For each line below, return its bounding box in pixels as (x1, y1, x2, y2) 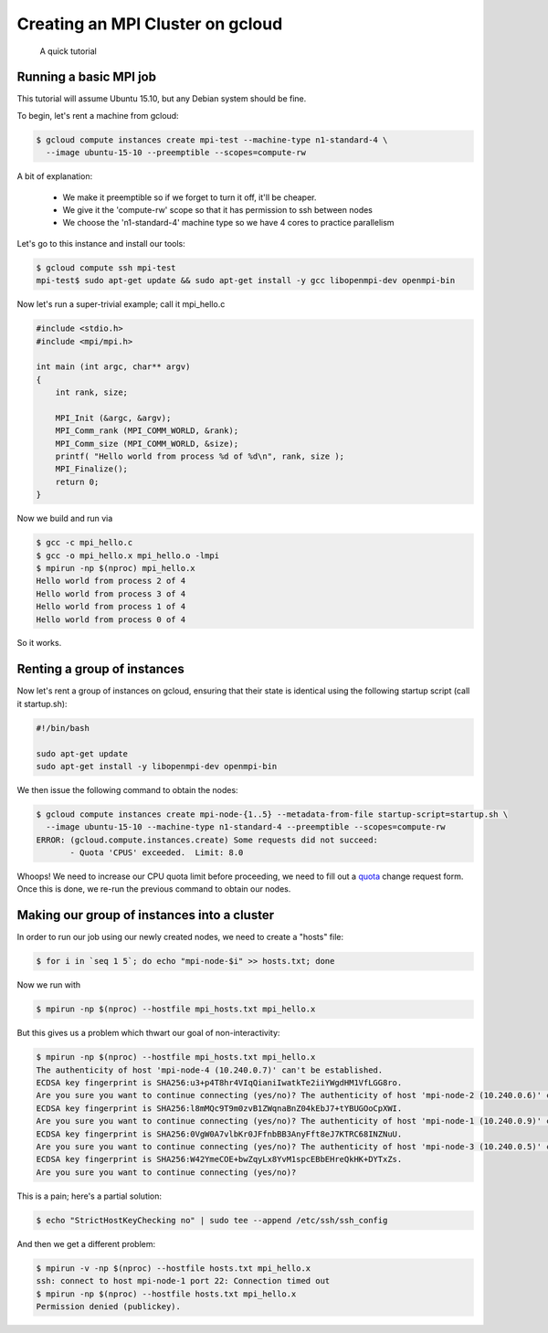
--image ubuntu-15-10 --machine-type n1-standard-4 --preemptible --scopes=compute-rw (46, 822, 447, 832)
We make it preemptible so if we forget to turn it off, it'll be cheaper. (62, 192, 317, 203)
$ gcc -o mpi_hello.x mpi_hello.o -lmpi (36, 550, 219, 561)
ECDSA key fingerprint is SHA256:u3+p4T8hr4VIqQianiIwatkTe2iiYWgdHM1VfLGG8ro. (36, 1078, 403, 1088)
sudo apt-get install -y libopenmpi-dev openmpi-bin (36, 761, 278, 771)
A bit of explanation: (16, 171, 93, 182)
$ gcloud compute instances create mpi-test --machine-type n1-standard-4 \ (36, 134, 388, 145)
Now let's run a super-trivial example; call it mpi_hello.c (16, 299, 226, 310)
